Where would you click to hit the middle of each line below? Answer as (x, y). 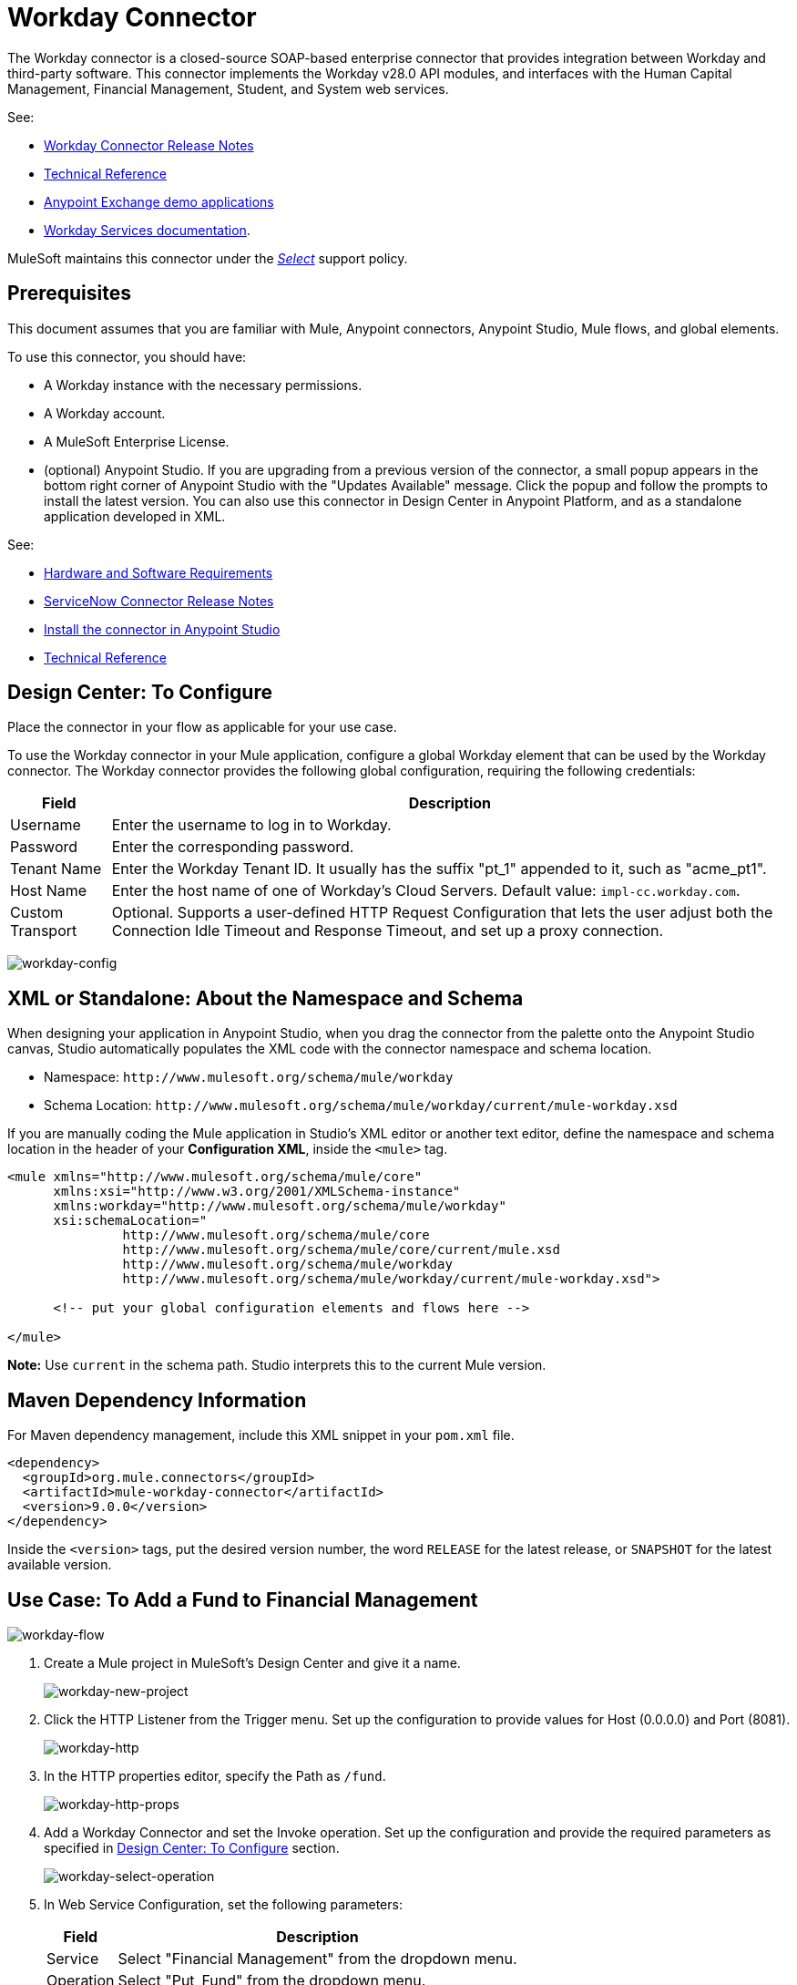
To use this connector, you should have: (127, 356)
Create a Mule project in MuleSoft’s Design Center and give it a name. (252, 1662)
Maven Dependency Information (157, 1400)
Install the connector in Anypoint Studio (162, 629)
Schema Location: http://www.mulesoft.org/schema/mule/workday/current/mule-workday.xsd (361, 1106)
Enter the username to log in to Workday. (251, 825)
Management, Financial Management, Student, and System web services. (228, 88)
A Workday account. (105, 413)
